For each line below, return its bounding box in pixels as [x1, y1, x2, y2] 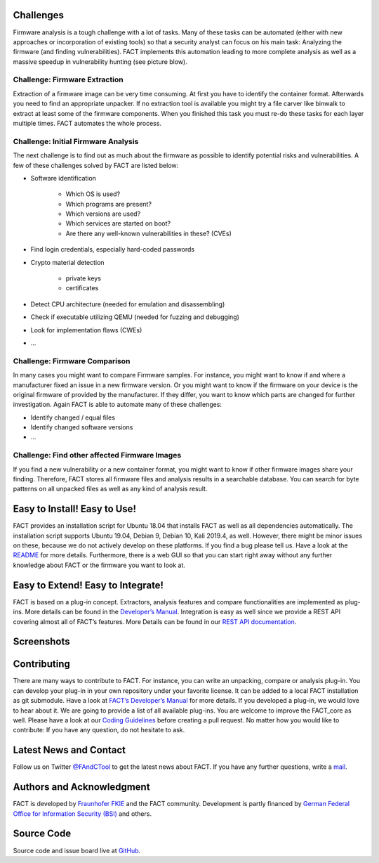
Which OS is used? [65, 190, 121, 198]
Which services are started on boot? [65, 219, 171, 228]
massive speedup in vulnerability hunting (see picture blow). [13, 57, 187, 66]
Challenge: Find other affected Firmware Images [13, 450, 182, 460]
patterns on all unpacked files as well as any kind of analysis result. [13, 485, 208, 493]
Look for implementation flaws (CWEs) [30, 325, 142, 334]
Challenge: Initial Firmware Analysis [13, 136, 139, 146]
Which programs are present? [65, 200, 152, 208]
